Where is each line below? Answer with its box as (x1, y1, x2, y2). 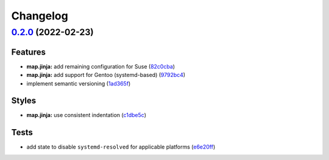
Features (11, 47, 46, 57)
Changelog (11, 9, 68, 22)
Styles (11, 96, 37, 106)
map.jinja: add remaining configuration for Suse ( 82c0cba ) (26, 62, 175, 70)
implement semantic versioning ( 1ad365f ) (26, 79, 131, 87)
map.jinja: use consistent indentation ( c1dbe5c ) (26, 112, 146, 119)
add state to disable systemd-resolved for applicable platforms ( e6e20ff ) (26, 143, 216, 151)
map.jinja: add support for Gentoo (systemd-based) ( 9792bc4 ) (26, 72, 186, 79)
